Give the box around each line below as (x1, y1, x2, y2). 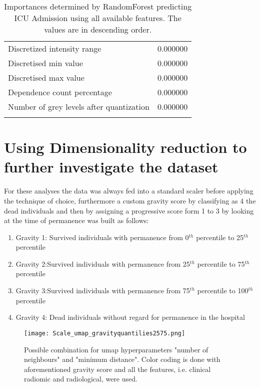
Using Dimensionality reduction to (4, 137, 247, 157)
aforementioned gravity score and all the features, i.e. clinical (24, 363, 211, 374)
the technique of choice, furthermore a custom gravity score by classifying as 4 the (4, 195, 256, 206)
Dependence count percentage (8, 86, 112, 98)
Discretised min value (8, 57, 83, 69)
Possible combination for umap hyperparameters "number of (24, 344, 208, 354)
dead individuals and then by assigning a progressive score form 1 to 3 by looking (4, 205, 254, 216)
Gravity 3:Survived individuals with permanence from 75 (15, 285, 190, 296)
